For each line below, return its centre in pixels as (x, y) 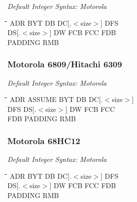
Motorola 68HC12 (44, 140)
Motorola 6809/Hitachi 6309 (65, 64)
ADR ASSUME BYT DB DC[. (56, 99)
